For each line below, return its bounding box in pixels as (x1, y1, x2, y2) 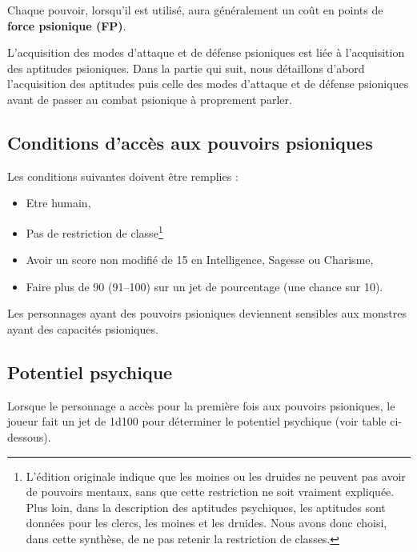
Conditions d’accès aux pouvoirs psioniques (7, 130, 373, 154)
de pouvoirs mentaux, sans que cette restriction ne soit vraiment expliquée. (26, 483, 395, 500)
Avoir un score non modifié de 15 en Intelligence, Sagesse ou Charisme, (26, 251, 374, 268)
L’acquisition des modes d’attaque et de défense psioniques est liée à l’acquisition (7, 44, 405, 61)
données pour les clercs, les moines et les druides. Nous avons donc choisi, (26, 514, 387, 531)
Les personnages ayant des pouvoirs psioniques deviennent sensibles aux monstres (7, 305, 407, 322)
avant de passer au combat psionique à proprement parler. (7, 90, 292, 107)
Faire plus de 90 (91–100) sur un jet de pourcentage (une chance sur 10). (26, 278, 383, 294)
